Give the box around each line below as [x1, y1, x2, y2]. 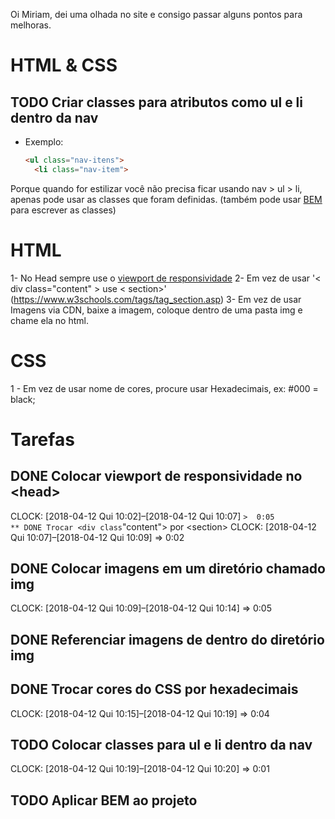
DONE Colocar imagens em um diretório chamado [10, 560, 326, 578]
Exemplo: [24, 136, 64, 148]
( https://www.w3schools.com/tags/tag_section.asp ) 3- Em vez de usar [10, 293, 302, 305]
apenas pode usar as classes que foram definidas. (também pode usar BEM [10, 193, 323, 205]
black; [10, 393, 36, 405]
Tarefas [10, 428, 75, 451]
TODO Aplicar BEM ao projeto [10, 792, 198, 809]
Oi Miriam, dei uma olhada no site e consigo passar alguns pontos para [10, 9, 303, 20]
